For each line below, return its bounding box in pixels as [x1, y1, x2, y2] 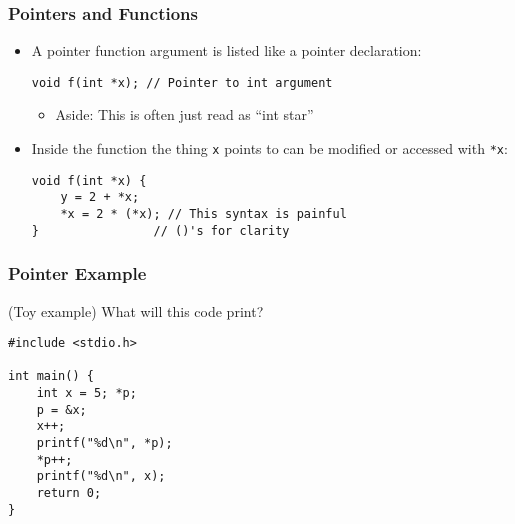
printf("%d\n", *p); [36, 436, 173, 451]
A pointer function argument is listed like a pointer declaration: [31, 40, 422, 61]
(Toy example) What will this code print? [8, 300, 264, 321]
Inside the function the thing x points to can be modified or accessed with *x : [31, 138, 508, 159]
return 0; [36, 486, 102, 501]
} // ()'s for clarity [31, 223, 290, 238]
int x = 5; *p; [36, 386, 137, 401]
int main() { [8, 369, 94, 384]
